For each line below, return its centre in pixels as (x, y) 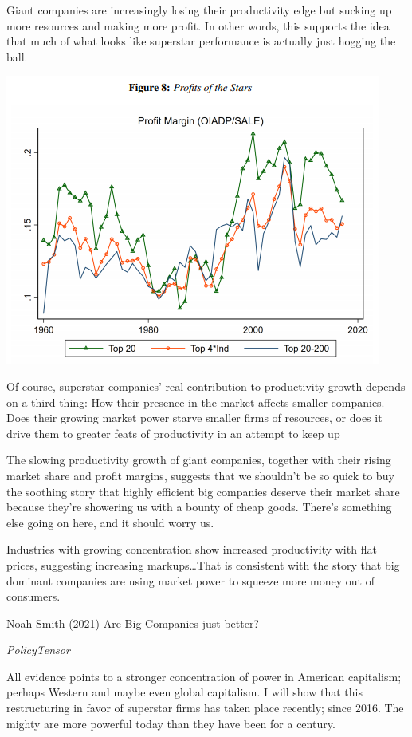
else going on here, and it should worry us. (110, 522)
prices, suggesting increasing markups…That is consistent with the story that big (203, 564)
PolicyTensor (38, 650)
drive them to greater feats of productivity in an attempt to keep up (173, 433)
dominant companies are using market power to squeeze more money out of (190, 580)
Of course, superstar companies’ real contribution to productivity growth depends (206, 386)
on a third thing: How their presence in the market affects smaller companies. (196, 402)
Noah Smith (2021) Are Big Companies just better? (133, 623)
